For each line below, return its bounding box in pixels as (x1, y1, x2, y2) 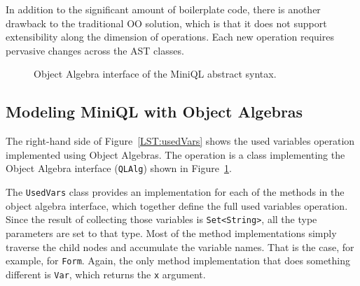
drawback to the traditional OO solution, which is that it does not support (6, 15, 327, 30)
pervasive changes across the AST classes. (6, 43, 184, 57)
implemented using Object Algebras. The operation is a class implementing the (6, 147, 345, 162)
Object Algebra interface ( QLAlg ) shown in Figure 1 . (6, 161, 232, 176)
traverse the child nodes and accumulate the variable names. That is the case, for (6, 239, 354, 254)
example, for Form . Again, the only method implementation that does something (6, 253, 351, 268)
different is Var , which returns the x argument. (6, 266, 206, 281)
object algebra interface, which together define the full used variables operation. (6, 198, 348, 213)
